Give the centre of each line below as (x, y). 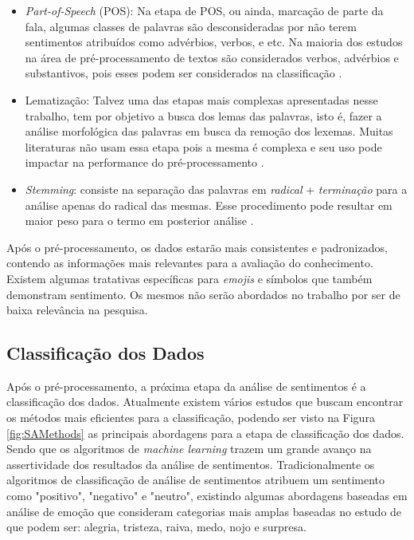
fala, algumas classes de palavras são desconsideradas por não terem (191, 26)
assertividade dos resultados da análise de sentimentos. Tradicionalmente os (191, 464)
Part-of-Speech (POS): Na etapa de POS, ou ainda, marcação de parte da (204, 10)
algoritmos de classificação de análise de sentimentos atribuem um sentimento (195, 480)
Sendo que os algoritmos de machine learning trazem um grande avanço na (189, 449)
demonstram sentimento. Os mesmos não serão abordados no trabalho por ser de (203, 294)
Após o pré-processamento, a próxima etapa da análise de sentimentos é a (186, 386)
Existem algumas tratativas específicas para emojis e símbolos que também (189, 278)
